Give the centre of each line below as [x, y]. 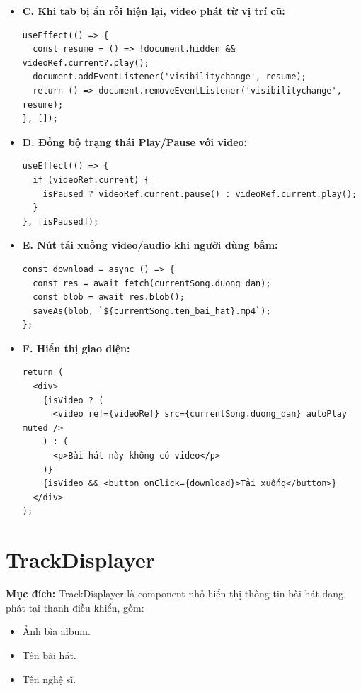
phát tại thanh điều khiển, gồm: [75, 607]
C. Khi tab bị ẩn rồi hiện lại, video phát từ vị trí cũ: [154, 11]
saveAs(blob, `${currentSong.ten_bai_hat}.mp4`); [152, 311]
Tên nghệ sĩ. [49, 679]
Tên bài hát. [49, 655]
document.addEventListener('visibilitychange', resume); [170, 77]
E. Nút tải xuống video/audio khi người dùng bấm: [150, 245]
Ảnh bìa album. [56, 631]
